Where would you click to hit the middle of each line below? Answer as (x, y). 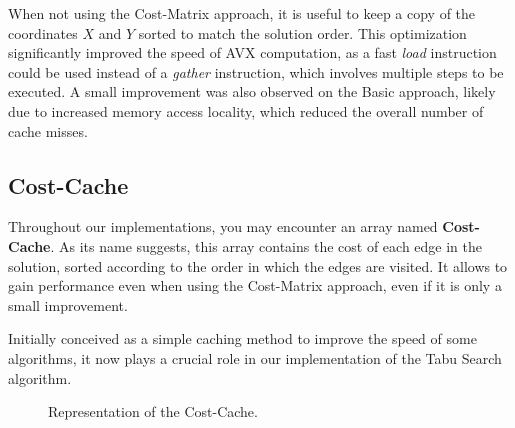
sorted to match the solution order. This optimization (302, 32)
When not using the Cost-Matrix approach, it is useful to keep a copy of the (242, 13)
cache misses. (48, 130)
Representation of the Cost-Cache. (153, 411)
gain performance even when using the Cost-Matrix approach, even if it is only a (255, 285)
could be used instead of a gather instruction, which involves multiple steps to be (256, 71)
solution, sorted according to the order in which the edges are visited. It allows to (258, 265)
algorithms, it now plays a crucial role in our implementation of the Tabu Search (255, 357)
